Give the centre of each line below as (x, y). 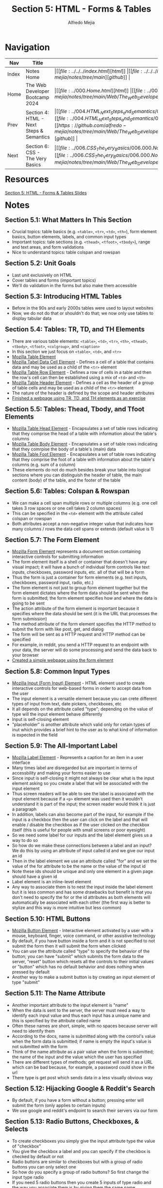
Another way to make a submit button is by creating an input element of (83, 977)
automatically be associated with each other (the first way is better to (81, 902)
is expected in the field (35, 735)
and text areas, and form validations (48, 247)
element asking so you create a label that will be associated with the (80, 783)
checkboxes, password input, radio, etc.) (53, 583)
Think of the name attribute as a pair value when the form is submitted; (83, 1052)
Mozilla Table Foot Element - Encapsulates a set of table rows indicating (84, 454)
